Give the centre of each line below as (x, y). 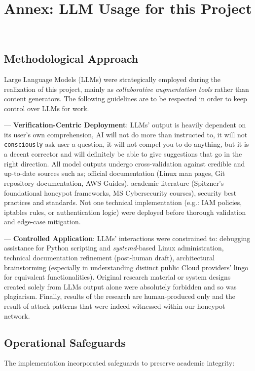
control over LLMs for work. (47, 108)
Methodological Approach (71, 59)
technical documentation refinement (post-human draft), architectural (109, 258)
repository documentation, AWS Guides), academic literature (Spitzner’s (114, 183)
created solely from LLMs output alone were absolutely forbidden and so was (120, 286)
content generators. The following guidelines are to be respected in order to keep (126, 99)
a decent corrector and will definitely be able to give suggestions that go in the (123, 154)
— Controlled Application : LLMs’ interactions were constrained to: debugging (127, 238)
